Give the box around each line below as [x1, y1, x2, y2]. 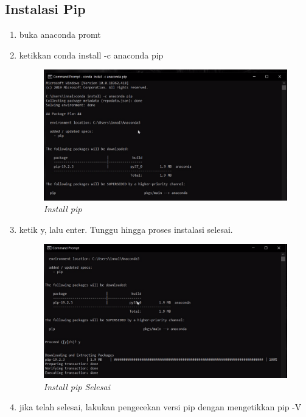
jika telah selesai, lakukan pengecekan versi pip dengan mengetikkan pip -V [19, 401, 302, 413]
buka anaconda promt [19, 28, 101, 41]
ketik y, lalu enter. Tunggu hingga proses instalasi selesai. [19, 223, 233, 235]
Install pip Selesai [43, 380, 110, 393]
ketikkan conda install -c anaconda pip [19, 48, 164, 61]
